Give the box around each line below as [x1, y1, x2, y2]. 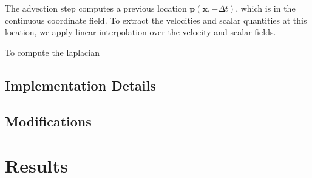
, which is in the [236, 2, 296, 14]
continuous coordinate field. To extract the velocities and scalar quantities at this [5, 13, 307, 26]
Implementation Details [5, 75, 156, 94]
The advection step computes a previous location [5, 2, 187, 14]
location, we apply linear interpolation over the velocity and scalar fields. [5, 26, 276, 38]
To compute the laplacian [5, 46, 100, 58]
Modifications [5, 111, 92, 130]
